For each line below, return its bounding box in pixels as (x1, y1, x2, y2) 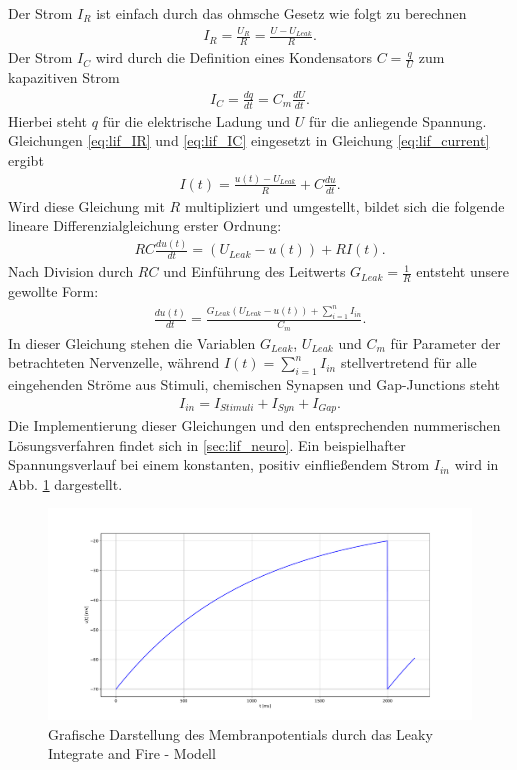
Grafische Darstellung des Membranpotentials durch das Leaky (48, 723, 433, 744)
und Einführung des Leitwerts (163, 261, 346, 282)
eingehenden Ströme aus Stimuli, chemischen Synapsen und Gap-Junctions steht (8, 373, 500, 394)
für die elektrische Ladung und (102, 110, 291, 131)
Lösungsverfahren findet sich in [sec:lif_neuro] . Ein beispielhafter (8, 434, 406, 455)
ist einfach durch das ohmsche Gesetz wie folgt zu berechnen (96, 3, 467, 23)
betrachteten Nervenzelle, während (8, 352, 220, 373)
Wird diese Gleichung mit (8, 195, 165, 216)
